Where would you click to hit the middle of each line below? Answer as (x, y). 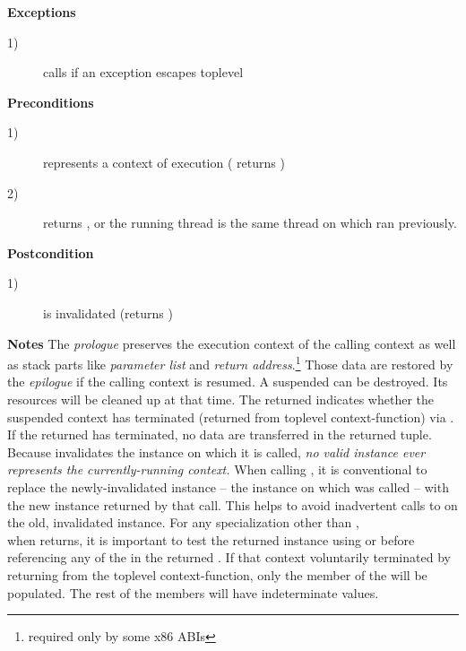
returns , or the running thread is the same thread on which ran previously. (250, 223)
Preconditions (51, 102)
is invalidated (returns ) (108, 312)
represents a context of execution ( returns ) (164, 162)
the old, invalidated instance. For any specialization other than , (183, 522)
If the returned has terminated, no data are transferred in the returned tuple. (220, 434)
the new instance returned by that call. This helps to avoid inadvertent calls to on (233, 504)
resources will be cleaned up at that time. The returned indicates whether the (221, 399)
